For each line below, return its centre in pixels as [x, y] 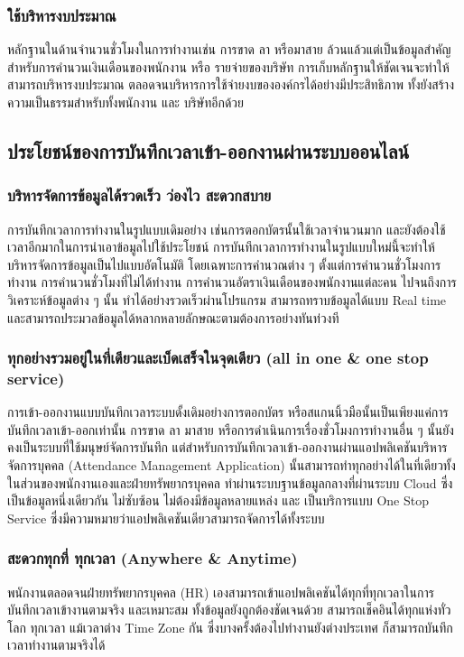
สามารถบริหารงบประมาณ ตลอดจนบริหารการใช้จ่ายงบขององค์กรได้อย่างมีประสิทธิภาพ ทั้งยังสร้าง [231, 84]
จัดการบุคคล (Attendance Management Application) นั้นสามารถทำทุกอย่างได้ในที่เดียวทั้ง [232, 465]
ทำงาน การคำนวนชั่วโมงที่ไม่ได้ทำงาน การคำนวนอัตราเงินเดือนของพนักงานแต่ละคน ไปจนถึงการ [232, 282]
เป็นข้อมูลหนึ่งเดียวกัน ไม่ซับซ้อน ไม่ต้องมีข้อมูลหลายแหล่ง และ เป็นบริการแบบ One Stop [218, 500]
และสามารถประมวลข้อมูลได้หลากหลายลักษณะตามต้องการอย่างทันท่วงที [173, 317]
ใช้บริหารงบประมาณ [62, 15]
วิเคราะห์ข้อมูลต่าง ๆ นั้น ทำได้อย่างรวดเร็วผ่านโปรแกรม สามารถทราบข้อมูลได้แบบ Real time [227, 299]
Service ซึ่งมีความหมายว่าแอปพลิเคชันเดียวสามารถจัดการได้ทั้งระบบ [166, 518]
